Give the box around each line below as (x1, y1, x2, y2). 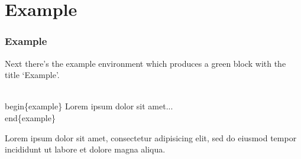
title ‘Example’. (5, 69, 60, 81)
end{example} (5, 111, 56, 124)
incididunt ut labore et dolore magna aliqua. (5, 143, 166, 155)
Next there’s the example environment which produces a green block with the (5, 57, 286, 69)
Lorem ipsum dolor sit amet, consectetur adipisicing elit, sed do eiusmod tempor (5, 131, 297, 144)
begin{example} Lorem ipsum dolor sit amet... (5, 100, 173, 112)
